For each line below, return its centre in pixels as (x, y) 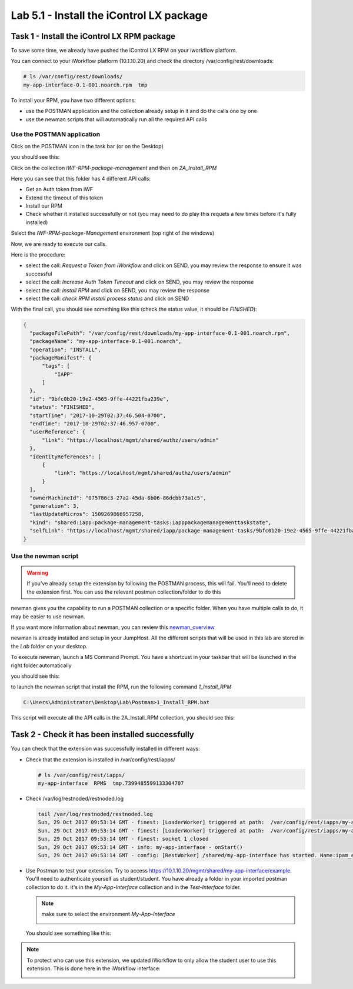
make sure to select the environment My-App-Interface (108, 914)
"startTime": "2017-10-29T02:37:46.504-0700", (98, 415)
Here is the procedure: (38, 255)
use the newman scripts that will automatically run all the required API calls (116, 119)
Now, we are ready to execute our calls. (59, 244)
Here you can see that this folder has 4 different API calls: (81, 178)
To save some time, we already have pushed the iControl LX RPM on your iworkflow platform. (124, 51)
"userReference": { (58, 432)
